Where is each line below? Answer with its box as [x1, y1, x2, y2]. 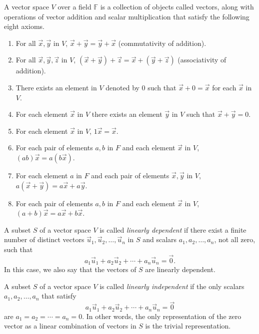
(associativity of [177, 54, 226, 65]
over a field [57, 1, 91, 11]
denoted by [105, 82, 139, 92]
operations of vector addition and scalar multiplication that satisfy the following [4, 11, 249, 21]
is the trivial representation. [145, 321, 231, 331]
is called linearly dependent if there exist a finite [99, 224, 246, 235]
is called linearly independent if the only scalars [99, 281, 244, 291]
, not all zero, [214, 234, 255, 245]
